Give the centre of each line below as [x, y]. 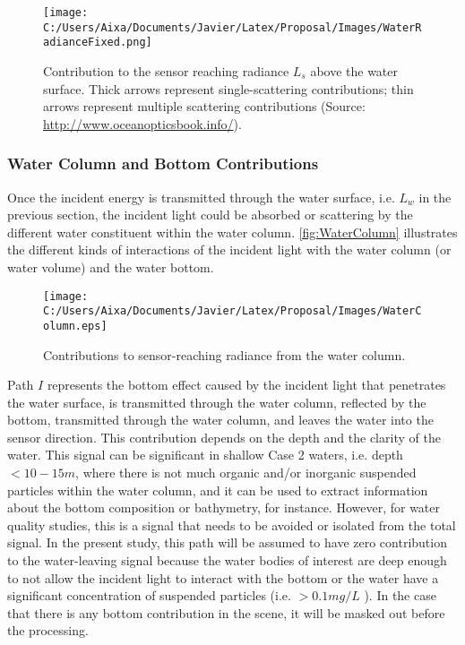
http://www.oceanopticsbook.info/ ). [142, 123]
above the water [354, 70]
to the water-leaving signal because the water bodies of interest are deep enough [227, 560]
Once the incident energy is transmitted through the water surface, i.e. [201, 197]
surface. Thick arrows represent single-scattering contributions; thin [228, 88]
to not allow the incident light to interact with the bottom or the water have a [223, 577]
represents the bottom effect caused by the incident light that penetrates [246, 385]
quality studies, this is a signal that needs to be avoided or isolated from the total [232, 525]
